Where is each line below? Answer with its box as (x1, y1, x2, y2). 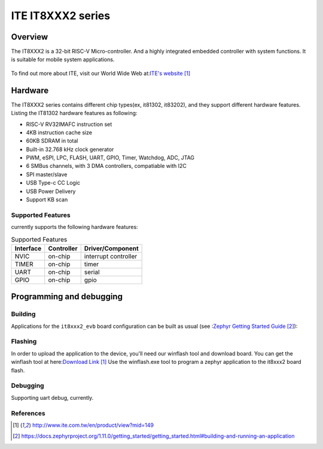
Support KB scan (26, 196, 68, 203)
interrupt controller (84, 252, 138, 260)
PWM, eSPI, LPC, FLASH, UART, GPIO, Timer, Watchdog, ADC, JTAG (26, 154, 194, 161)
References (11, 409, 45, 417)
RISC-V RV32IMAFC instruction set (26, 120, 112, 128)
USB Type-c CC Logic (26, 179, 81, 186)
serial (84, 267, 100, 276)
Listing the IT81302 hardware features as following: (11, 110, 138, 117)
